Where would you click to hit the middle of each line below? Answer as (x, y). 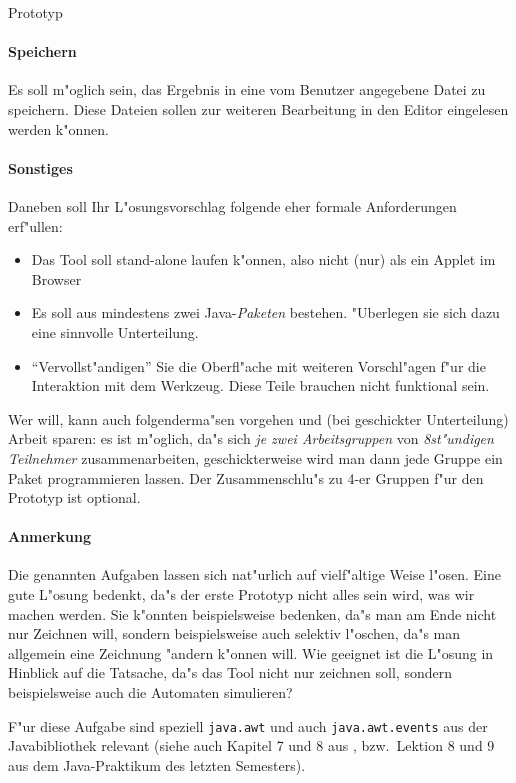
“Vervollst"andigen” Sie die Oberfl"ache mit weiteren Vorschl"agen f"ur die (258, 365)
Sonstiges (40, 167)
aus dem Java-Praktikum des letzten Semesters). (157, 764)
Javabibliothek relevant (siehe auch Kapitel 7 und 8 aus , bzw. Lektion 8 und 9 (251, 745)
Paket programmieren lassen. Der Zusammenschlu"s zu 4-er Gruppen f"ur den (246, 477)
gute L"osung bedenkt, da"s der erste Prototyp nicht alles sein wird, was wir (241, 594)
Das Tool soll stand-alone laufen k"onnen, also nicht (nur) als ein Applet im (263, 259)
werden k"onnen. (58, 128)
